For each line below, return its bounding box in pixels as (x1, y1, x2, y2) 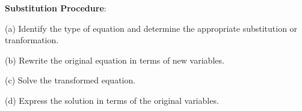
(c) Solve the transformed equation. (5, 74, 136, 86)
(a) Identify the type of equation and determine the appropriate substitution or (5, 22, 298, 34)
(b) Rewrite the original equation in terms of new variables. (5, 53, 224, 66)
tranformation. (5, 34, 59, 46)
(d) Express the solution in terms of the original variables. (5, 94, 219, 106)
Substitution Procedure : (5, 2, 106, 14)
